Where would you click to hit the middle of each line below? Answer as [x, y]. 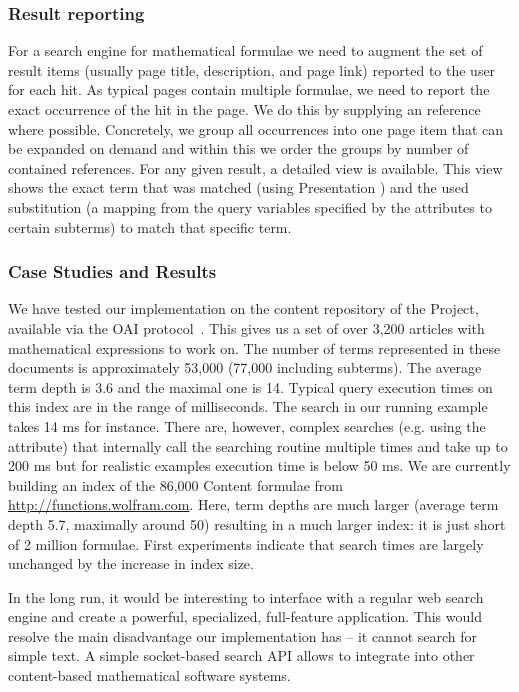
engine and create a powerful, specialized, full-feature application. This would [245, 616]
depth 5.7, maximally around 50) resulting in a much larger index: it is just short [257, 523]
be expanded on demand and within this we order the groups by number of [238, 148]
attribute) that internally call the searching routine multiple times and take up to [258, 445]
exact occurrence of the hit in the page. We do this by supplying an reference [244, 109]
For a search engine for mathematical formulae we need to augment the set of [245, 50]
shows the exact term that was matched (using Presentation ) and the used [238, 187]
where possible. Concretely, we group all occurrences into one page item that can [256, 128]
